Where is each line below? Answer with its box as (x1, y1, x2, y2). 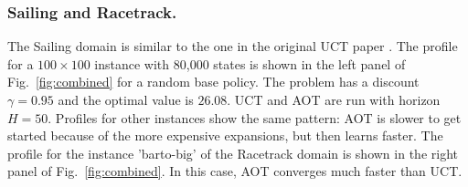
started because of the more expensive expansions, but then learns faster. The (7, 126, 443, 145)
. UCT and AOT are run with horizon (227, 90, 441, 109)
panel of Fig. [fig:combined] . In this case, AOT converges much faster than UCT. (7, 161, 463, 181)
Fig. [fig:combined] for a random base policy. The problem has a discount (7, 72, 420, 91)
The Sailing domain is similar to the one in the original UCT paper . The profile (7, 36, 458, 56)
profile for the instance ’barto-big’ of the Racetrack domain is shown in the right (7, 143, 458, 162)
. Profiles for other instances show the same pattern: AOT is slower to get (48, 108, 462, 127)
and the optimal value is (58, 90, 194, 109)
